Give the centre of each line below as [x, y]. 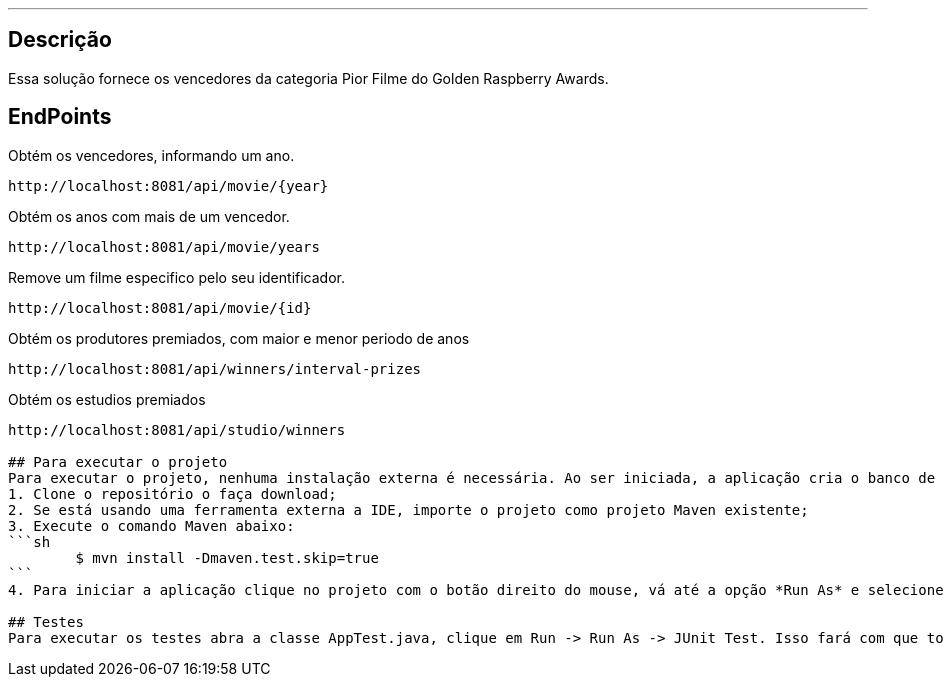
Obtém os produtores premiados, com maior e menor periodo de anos [239, 338]
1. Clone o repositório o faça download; [172, 493]
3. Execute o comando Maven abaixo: [151, 525]
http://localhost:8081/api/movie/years [164, 246]
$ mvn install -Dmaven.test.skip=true [227, 557]
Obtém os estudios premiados [107, 399]
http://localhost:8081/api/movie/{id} [160, 307]
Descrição [60, 40]
